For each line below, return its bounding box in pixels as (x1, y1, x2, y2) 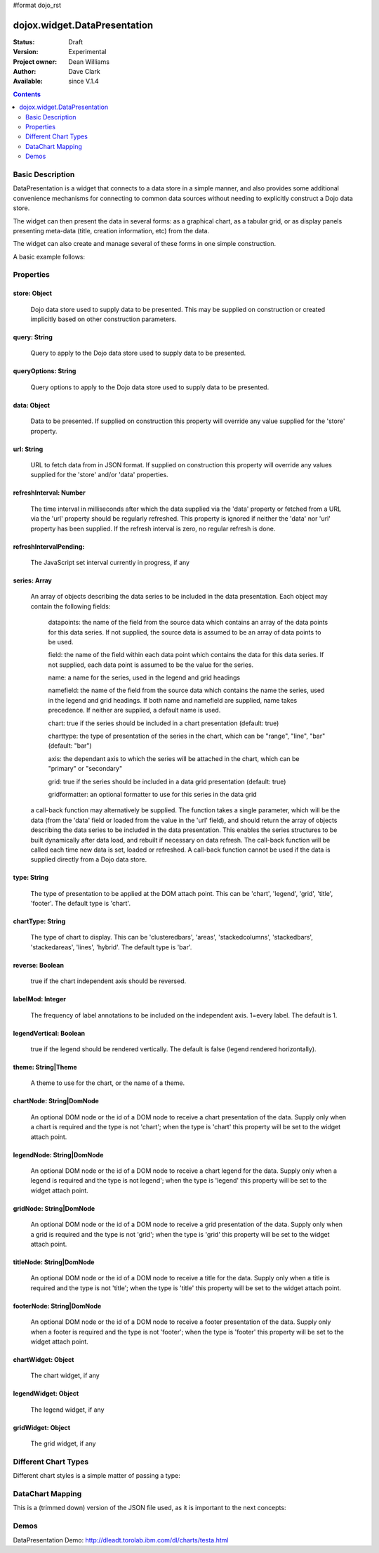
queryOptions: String (13, 367, 77, 375)
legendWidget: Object (13, 1389, 79, 1398)
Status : (13, 37, 35, 46)
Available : (13, 77, 44, 86)
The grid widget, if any (30, 1439, 96, 1448)
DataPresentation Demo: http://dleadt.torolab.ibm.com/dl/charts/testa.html (13, 1535, 229, 1544)
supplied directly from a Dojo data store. (30, 855, 147, 864)
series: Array (13, 576, 52, 585)
